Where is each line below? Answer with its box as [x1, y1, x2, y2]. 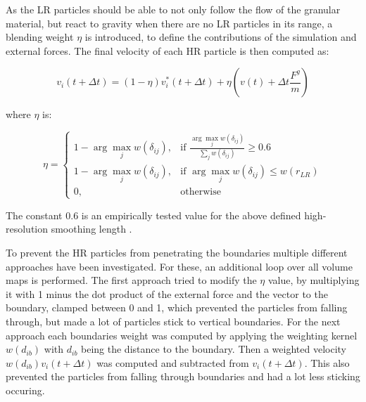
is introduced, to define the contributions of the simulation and [84, 30, 357, 44]
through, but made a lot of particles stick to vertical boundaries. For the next [6, 313, 341, 328]
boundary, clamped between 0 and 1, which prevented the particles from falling [6, 300, 348, 315]
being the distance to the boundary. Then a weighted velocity [81, 342, 346, 356]
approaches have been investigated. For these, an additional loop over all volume [6, 259, 353, 273]
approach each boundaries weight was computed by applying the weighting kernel [6, 328, 358, 342]
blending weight [6, 30, 74, 44]
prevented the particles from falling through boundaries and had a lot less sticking [6, 369, 360, 384]
